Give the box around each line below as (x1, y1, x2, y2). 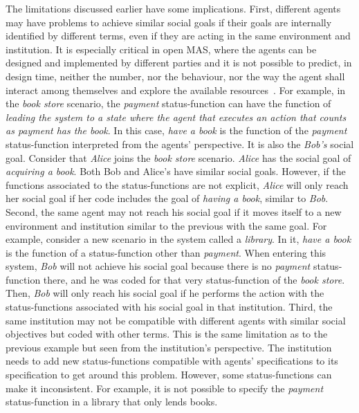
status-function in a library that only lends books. (6, 394, 218, 409)
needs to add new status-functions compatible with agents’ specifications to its (6, 354, 338, 368)
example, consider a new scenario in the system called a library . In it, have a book (6, 232, 351, 246)
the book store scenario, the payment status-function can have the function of (6, 96, 331, 111)
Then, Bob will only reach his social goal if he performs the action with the (6, 286, 324, 300)
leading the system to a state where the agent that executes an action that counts (6, 109, 347, 124)
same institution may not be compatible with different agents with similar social (6, 313, 346, 327)
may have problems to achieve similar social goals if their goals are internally (6, 15, 332, 29)
